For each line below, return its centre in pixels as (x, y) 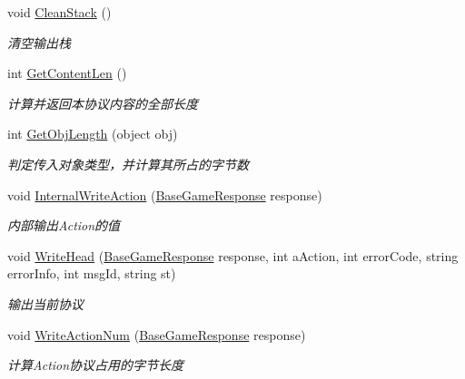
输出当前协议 (45, 303)
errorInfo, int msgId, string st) (92, 273)
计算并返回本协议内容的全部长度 (103, 103)
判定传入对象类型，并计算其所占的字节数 (128, 164)
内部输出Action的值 (64, 225)
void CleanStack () (59, 12)
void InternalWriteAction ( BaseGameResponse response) (165, 194)
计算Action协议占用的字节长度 (96, 365)
